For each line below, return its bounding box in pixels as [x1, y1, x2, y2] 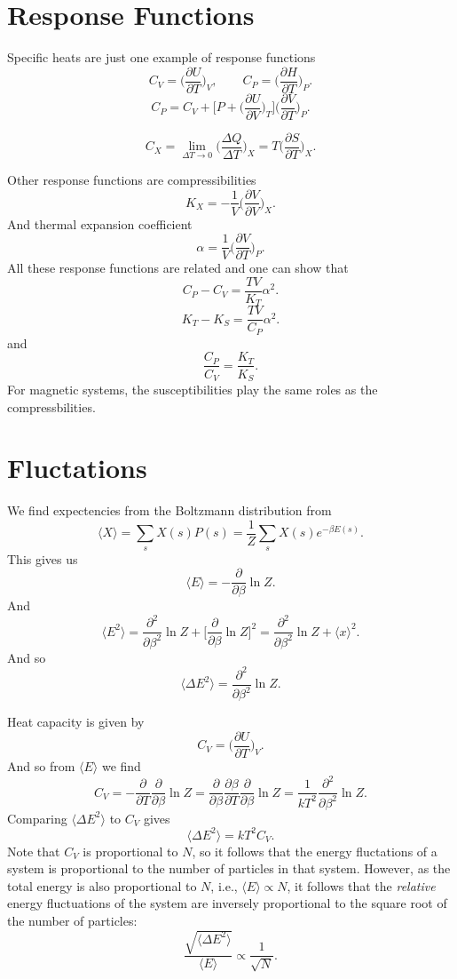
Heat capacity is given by [7, 712, 145, 731]
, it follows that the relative [287, 876, 436, 895]
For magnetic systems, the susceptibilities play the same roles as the [7, 379, 378, 398]
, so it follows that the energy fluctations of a [192, 841, 437, 860]
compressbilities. [7, 397, 96, 416]
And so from [7, 757, 75, 776]
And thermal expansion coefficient [7, 214, 193, 233]
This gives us [7, 549, 78, 568]
